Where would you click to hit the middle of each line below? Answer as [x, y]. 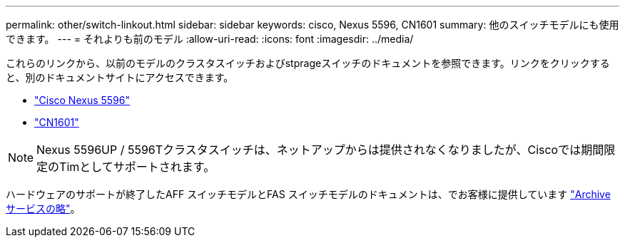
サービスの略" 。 [43, 208]
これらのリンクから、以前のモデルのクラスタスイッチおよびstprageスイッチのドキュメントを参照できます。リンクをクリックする [308, 63]
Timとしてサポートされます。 [137, 167]
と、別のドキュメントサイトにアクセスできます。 [120, 77]
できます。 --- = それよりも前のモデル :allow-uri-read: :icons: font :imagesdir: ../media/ [210, 39]
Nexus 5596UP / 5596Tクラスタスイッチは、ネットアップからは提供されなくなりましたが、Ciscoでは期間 [320, 150]
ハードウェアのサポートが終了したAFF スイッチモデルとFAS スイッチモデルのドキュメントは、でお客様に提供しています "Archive [308, 194]
